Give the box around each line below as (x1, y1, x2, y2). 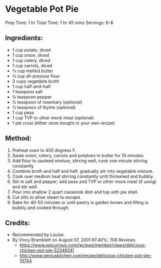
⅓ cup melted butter (12, 68, 54, 74)
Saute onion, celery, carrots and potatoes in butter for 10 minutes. (12, 152, 145, 158)
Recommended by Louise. (12, 232, 65, 238)
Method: (5, 134, 32, 143)
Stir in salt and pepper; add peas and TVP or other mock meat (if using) (12, 178, 157, 185)
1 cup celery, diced (12, 57, 50, 63)
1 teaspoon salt (12, 88, 43, 94)
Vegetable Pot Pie (5, 3, 79, 15)
